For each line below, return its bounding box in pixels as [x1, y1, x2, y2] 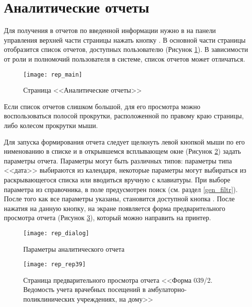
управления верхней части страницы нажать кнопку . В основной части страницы [4, 34, 246, 45]
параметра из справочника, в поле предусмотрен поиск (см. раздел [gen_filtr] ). [4, 184, 238, 194]
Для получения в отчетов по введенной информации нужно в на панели [4, 25, 216, 35]
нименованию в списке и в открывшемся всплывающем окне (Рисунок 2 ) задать [4, 146, 241, 156]
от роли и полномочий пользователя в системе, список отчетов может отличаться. [4, 53, 245, 64]
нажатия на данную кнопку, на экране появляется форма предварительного [4, 203, 225, 213]
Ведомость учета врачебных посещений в [23, 284, 146, 294]
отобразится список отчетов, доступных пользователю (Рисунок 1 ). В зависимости [4, 44, 248, 54]
